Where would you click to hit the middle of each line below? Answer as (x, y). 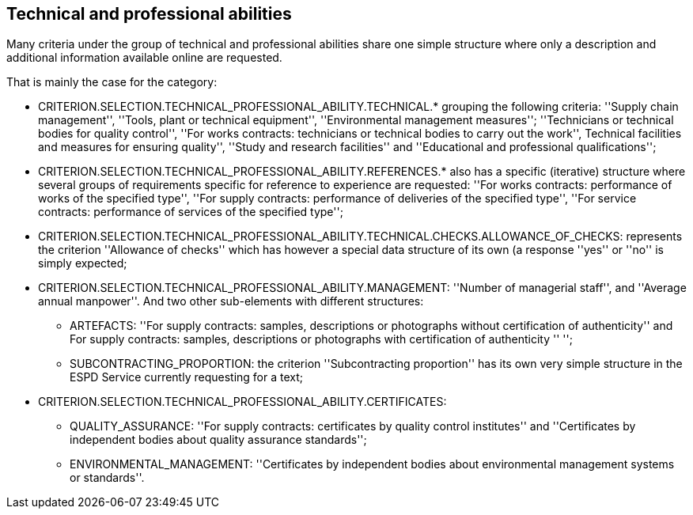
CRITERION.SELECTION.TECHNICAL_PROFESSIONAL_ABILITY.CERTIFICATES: (242, 402)
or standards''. (107, 478)
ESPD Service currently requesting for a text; (187, 377)
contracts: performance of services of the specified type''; (191, 212)
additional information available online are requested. (144, 58)
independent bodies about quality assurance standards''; (218, 440)
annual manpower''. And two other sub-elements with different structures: (231, 301)
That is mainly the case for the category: (112, 82)
